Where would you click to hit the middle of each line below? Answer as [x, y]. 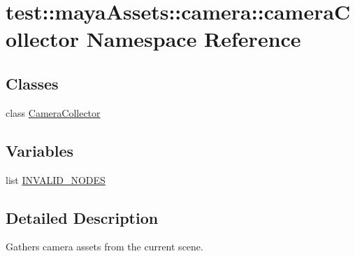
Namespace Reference [194, 39]
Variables [40, 150]
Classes [32, 83]
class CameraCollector [53, 112]
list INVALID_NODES [56, 179]
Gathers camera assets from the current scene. [104, 247]
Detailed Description [82, 217]
